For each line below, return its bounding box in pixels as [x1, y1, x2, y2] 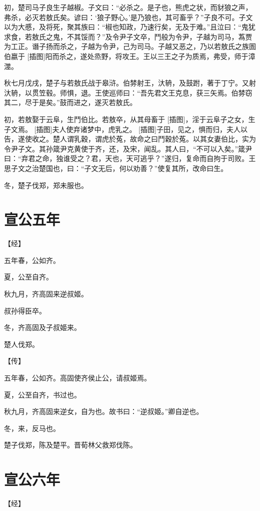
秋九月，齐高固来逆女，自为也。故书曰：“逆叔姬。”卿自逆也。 [4, 406, 203, 416]
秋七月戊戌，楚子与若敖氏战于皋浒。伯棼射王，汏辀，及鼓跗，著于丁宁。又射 [4, 77, 256, 88]
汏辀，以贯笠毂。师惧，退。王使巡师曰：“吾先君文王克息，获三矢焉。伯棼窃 [4, 87, 252, 97]
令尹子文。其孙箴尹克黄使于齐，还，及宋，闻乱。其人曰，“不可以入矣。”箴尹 [4, 143, 252, 153]
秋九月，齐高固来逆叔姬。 [4, 288, 88, 298]
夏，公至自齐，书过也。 [4, 389, 81, 399]
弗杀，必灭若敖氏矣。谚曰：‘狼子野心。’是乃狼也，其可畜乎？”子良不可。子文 [4, 11, 253, 22]
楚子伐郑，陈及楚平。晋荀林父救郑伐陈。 [4, 439, 137, 450]
